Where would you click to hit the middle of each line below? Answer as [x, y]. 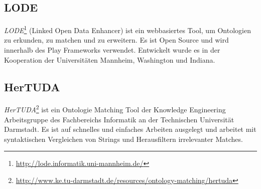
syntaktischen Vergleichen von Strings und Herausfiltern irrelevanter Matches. [123, 139]
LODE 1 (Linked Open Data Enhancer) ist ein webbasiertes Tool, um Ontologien [127, 29]
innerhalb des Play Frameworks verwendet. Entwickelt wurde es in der [112, 50]
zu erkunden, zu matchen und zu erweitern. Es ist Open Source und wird [116, 40]
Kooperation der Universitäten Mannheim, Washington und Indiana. [110, 59]
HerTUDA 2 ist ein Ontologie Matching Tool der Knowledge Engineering [115, 109]
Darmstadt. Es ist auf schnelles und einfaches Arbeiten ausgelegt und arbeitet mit [130, 129]
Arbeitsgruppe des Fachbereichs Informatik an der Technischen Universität [119, 119]
